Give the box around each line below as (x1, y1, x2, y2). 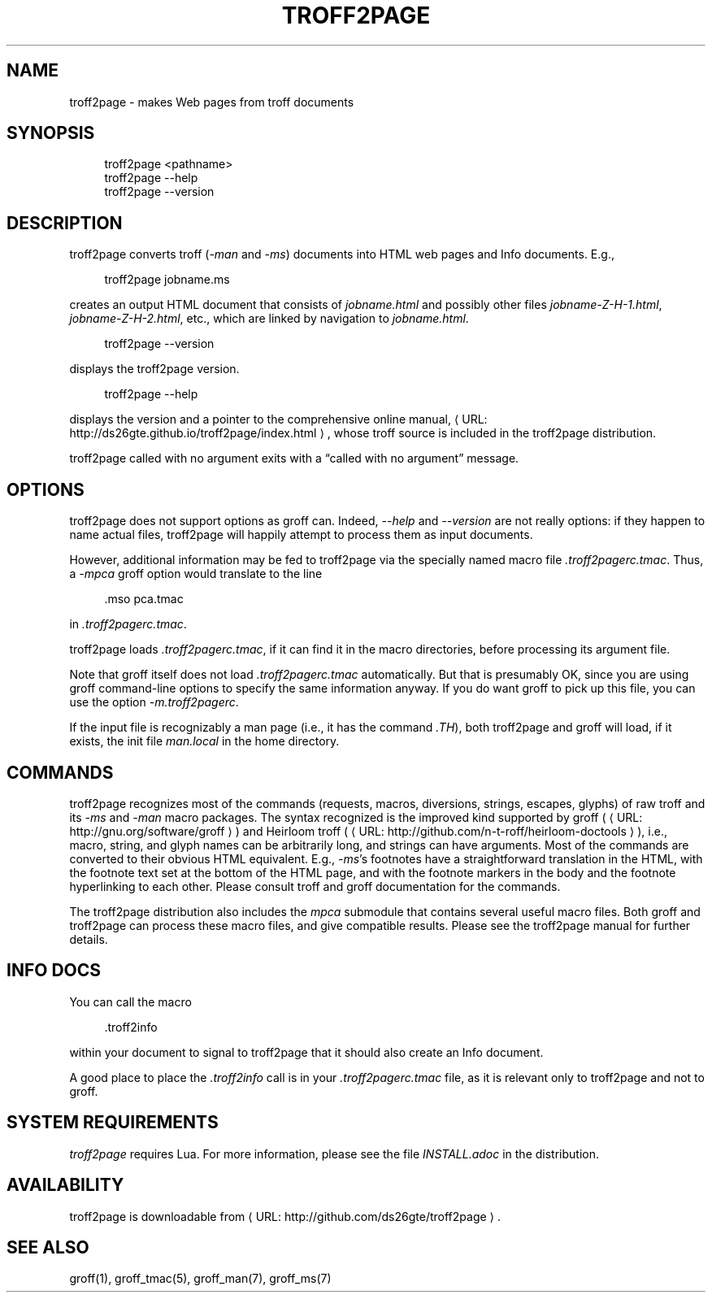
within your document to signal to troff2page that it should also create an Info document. (69, 1045, 544, 1059)
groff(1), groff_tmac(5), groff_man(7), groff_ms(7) (69, 1271, 332, 1286)
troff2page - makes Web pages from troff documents (69, 94, 354, 109)
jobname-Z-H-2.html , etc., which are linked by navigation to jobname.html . (69, 311, 469, 326)
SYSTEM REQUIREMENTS (7, 1112, 219, 1133)
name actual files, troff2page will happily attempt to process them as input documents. (69, 528, 533, 542)
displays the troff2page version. (69, 362, 240, 376)
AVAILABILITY (7, 1175, 124, 1196)
